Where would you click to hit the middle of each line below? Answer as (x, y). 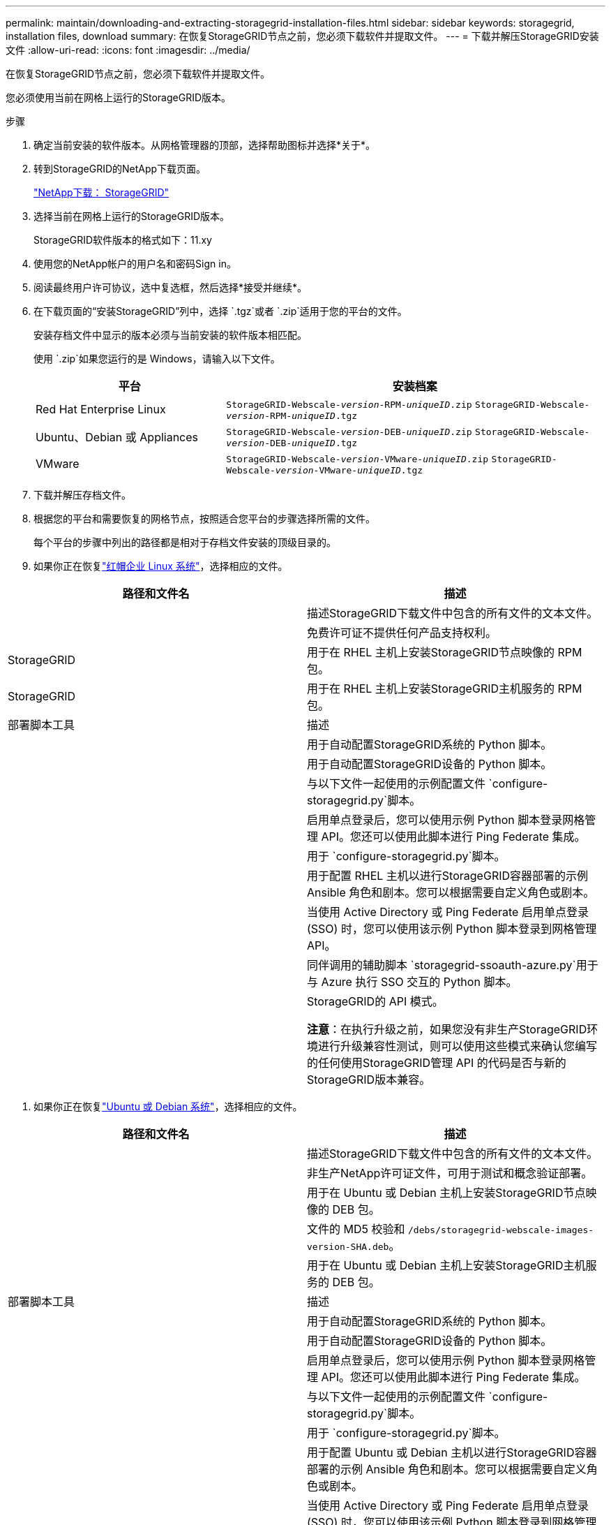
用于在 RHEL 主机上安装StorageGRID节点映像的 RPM (445, 652)
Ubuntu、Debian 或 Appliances (117, 437)
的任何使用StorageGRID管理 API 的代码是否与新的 (437, 1063)
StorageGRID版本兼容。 (369, 1080)
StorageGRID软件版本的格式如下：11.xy (123, 240)
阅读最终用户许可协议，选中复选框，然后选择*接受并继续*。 (171, 287)
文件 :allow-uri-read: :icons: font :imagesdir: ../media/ (128, 50)
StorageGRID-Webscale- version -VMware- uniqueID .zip (357, 459)
